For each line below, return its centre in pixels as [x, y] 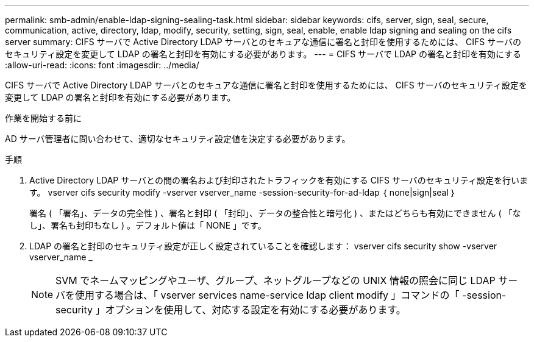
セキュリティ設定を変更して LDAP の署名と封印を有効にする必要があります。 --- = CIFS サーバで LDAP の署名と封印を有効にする [263, 54]
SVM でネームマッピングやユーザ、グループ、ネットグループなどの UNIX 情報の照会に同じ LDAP [276, 280]
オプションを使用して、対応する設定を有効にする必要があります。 [255, 310]
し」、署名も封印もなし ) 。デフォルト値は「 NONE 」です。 [148, 225]
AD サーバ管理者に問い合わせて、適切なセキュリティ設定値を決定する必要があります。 [178, 139]
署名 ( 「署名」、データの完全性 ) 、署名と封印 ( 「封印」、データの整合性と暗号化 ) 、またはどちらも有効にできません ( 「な [275, 213]
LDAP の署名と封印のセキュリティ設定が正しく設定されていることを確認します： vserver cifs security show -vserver [263, 246]
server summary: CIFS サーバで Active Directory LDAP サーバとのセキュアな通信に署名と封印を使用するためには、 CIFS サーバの [263, 42]
